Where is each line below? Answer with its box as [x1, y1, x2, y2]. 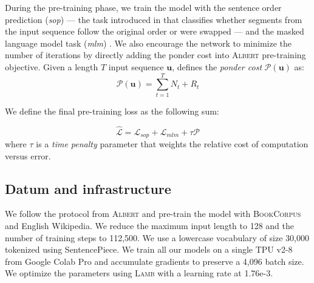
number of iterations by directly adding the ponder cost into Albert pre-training [5, 48, 306, 61]
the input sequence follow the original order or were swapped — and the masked [5, 25, 304, 38]
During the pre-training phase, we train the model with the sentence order [5, 1, 282, 13]
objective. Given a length [5, 60, 98, 73]
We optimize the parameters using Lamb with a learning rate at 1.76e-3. [5, 267, 273, 279]
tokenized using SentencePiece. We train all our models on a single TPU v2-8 [5, 243, 293, 256]
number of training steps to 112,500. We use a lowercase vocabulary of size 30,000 [5, 231, 310, 244]
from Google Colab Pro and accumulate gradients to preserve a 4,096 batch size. [5, 255, 304, 267]
